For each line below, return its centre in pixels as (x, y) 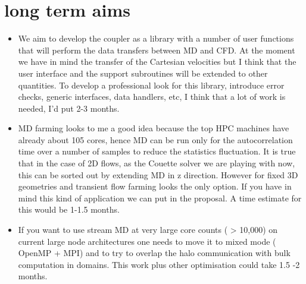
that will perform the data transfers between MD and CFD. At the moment (157, 50)
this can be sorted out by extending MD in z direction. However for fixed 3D (158, 174)
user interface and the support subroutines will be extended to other (143, 73)
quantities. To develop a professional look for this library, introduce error (151, 85)
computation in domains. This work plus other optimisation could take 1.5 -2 (159, 264)
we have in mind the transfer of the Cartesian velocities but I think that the (157, 61)
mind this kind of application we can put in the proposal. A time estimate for (160, 198)
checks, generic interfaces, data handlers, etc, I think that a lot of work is (152, 97)
